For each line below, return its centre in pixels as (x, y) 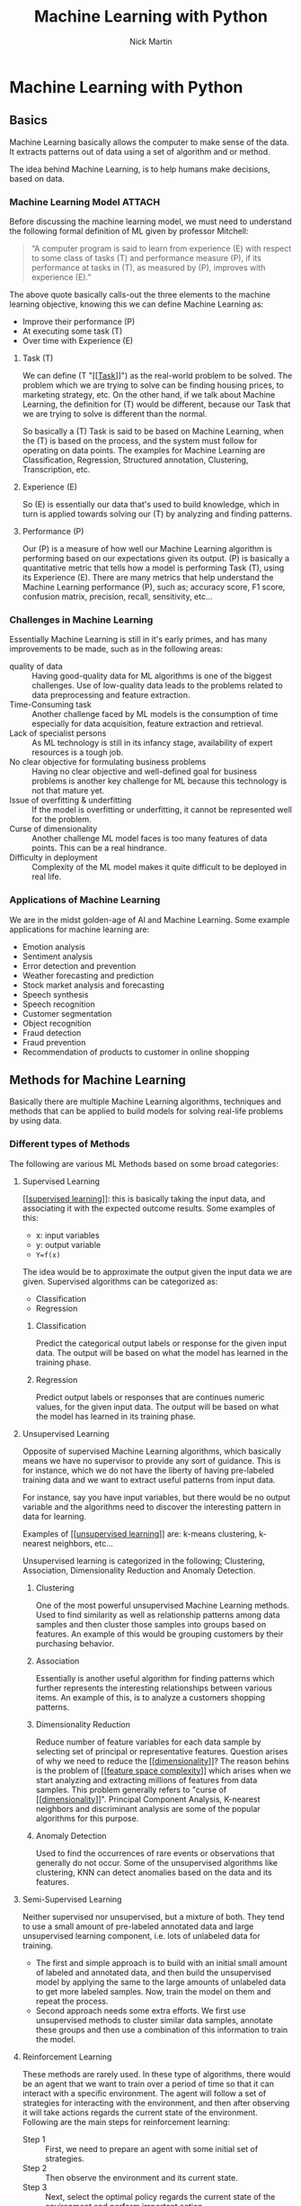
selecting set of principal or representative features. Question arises (162, 1751)
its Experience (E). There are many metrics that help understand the (148, 578)
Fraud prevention (54, 1042)
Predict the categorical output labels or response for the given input (161, 1343)
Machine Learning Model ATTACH (84, 202)
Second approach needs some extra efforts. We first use (141, 2010)
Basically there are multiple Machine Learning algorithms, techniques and (145, 1102)
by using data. (35, 1121)
